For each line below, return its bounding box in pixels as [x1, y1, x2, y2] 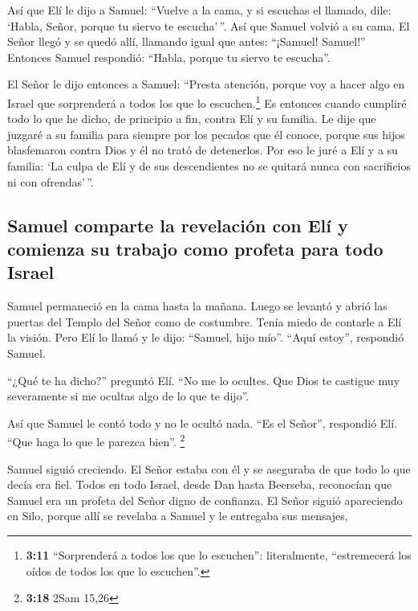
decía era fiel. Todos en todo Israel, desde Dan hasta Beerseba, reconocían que [7, 476, 392, 493]
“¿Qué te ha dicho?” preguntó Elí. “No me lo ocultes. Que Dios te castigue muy [7, 371, 400, 388]
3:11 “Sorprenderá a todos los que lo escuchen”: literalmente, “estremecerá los [26, 546, 412, 563]
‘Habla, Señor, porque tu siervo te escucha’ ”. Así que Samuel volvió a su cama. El [7, 17, 410, 34]
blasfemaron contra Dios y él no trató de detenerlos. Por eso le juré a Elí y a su [7, 141, 398, 158]
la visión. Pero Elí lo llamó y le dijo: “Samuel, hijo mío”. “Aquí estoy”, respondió [7, 329, 404, 346]
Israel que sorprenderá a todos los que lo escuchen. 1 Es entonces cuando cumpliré [7, 92, 407, 111]
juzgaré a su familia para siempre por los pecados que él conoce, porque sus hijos [7, 125, 405, 142]
